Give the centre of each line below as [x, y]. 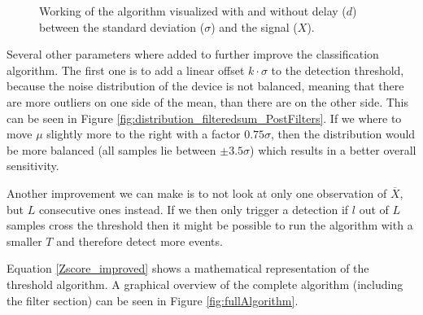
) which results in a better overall [333, 149]
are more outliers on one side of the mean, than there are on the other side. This [208, 101]
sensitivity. [33, 166]
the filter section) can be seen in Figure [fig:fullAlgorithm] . [153, 300]
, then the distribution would [343, 134]
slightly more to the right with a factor [144, 134]
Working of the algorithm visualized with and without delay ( [193, 11]
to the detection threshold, [338, 70]
